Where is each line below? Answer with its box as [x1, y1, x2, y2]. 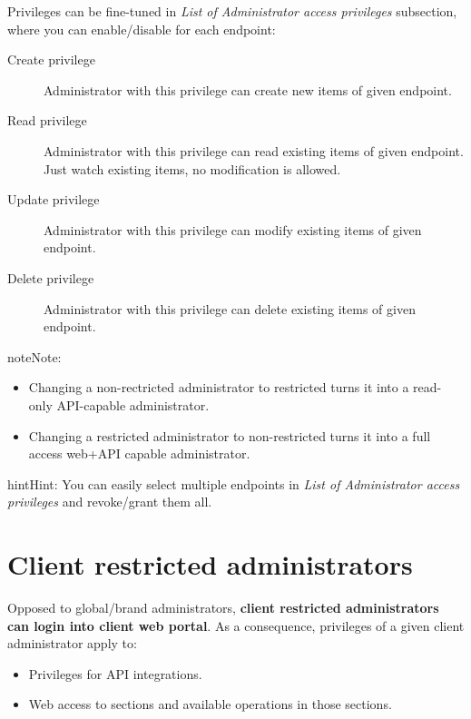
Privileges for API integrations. [28, 664, 202, 683]
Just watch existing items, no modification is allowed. [44, 159, 341, 178]
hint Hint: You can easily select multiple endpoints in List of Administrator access [7, 474, 460, 493]
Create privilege [7, 50, 95, 69]
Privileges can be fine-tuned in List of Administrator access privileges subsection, [7, 2, 457, 20]
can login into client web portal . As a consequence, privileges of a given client [7, 616, 465, 635]
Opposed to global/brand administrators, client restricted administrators [7, 598, 439, 616]
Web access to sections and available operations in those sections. [28, 694, 392, 714]
